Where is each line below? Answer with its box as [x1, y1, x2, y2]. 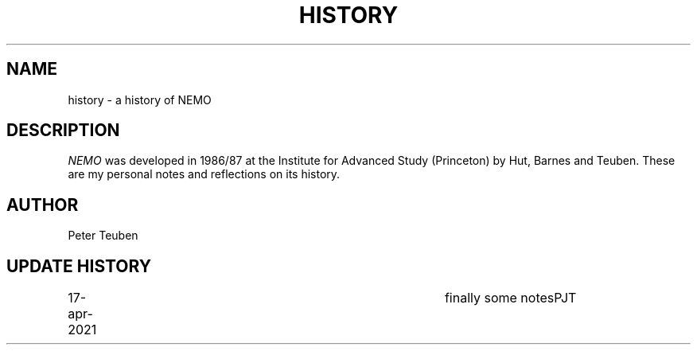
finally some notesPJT [444, 290, 577, 306]
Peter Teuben [68, 228, 138, 243]
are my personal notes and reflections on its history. [68, 167, 341, 181]
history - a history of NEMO [68, 92, 212, 107]
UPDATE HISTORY [6, 255, 152, 276]
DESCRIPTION [6, 120, 120, 141]
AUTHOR [6, 194, 79, 215]
